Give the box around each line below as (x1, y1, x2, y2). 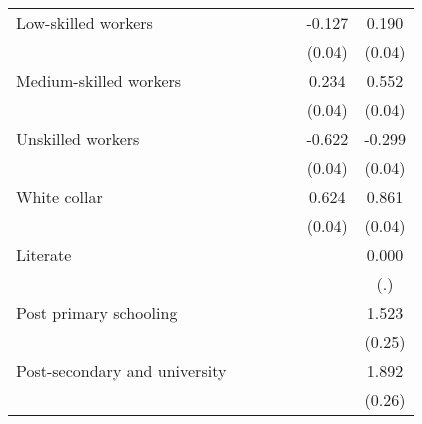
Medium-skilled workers (16, 69, 182, 92)
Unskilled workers (16, 127, 140, 150)
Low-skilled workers (16, 11, 153, 34)
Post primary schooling (16, 301, 178, 324)
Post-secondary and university (16, 359, 227, 382)
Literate (16, 243, 72, 266)
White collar (16, 185, 103, 208)
